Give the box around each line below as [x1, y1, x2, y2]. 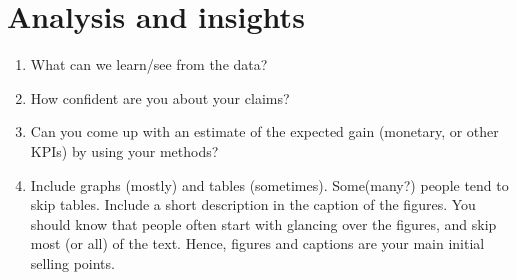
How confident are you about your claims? [30, 87, 290, 108]
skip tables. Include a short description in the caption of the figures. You [30, 194, 476, 215]
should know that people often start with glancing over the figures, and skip [30, 213, 497, 234]
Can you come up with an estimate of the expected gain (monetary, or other [30, 121, 499, 142]
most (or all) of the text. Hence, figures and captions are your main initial [30, 233, 485, 254]
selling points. [30, 252, 115, 273]
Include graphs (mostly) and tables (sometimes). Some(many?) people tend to [30, 174, 509, 195]
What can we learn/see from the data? [30, 54, 268, 75]
